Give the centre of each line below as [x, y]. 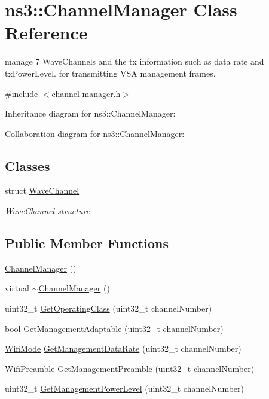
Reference [46, 33]
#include [22, 93]
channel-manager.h [86, 93]
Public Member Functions [87, 243]
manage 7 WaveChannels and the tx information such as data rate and [134, 61]
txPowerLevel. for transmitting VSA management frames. [110, 73]
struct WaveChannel [42, 191]
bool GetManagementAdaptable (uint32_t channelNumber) [114, 328]
